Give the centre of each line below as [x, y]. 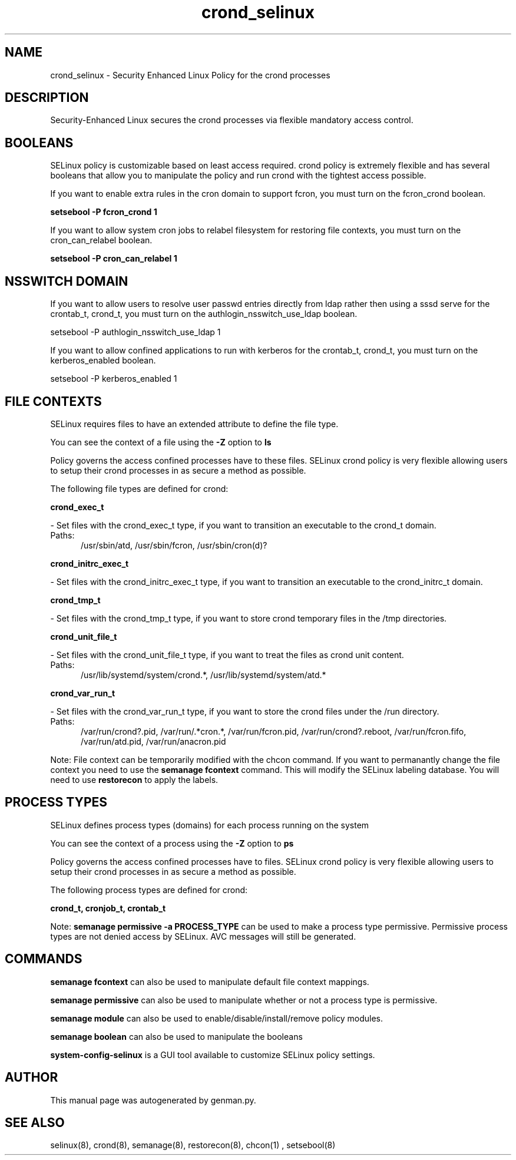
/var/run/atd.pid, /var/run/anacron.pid [153, 741]
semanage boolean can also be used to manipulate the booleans [176, 1036]
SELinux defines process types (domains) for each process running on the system [210, 825]
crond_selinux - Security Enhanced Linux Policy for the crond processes [190, 75]
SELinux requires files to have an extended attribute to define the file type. [194, 424]
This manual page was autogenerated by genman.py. [153, 1100]
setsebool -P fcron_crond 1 [104, 212]
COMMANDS [44, 959]
